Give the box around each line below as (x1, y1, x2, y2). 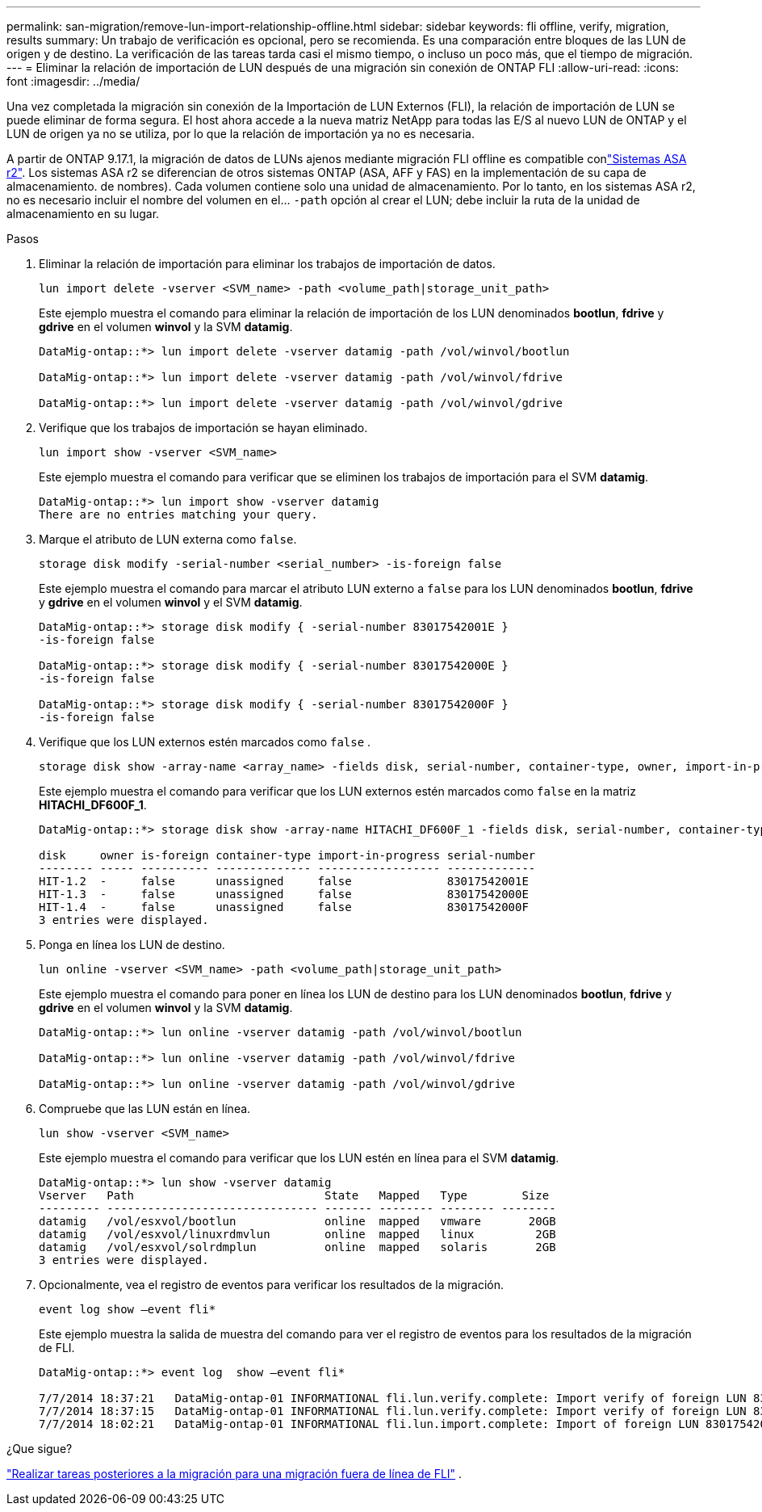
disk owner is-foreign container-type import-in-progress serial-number (39, 849, 536, 862)
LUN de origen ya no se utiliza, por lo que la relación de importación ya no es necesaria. (6, 127, 475, 141)
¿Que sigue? (6, 1442, 73, 1455)
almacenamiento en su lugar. (6, 207, 160, 220)
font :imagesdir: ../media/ (6, 74, 140, 88)
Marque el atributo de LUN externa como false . (39, 532, 297, 546)
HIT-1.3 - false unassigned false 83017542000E (39, 888, 529, 901)
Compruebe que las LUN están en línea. (39, 1102, 251, 1115)
